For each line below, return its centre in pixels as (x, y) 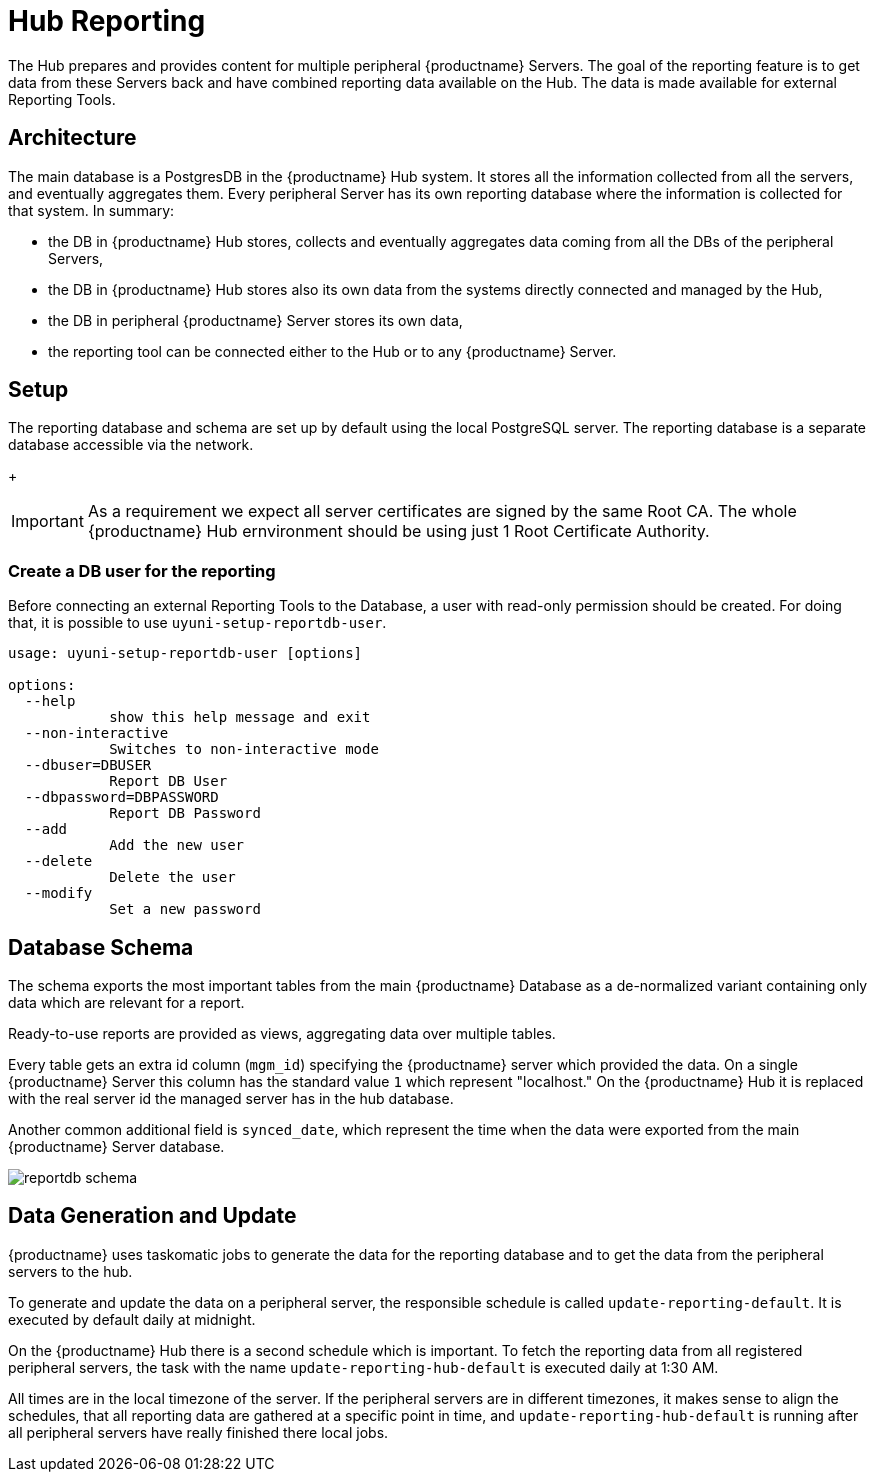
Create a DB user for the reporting (142, 570)
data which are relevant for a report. (126, 1003)
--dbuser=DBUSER (88, 765)
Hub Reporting (107, 21)
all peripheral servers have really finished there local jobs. (198, 1432)
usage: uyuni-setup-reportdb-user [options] (185, 653)
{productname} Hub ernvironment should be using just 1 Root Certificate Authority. (398, 531)
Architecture (72, 138)
